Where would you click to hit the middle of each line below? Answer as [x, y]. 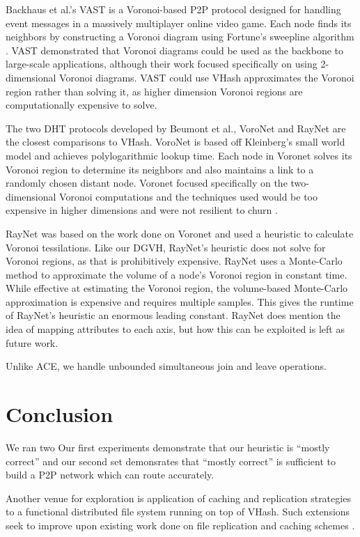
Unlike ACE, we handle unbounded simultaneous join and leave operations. [166, 366]
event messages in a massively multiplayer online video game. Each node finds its [179, 23]
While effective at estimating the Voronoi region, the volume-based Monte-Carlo [177, 288]
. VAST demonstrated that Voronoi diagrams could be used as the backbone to [174, 50]
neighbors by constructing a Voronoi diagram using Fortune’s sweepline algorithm [180, 37]
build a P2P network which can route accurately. [110, 475]
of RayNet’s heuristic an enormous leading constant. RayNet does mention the [173, 315]
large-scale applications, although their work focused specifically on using [162, 64]
